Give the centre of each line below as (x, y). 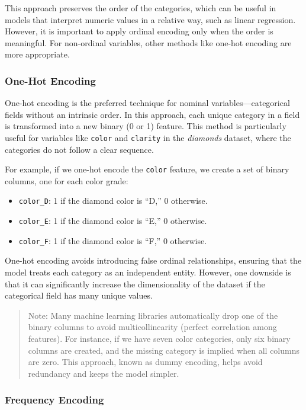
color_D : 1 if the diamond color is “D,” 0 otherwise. (113, 201)
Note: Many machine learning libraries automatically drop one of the (153, 315)
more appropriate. (37, 54)
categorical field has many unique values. (79, 295)
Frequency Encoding (54, 400)
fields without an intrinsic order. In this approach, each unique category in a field (152, 114)
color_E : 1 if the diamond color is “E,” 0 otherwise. (113, 221)
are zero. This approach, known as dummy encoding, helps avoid (145, 362)
